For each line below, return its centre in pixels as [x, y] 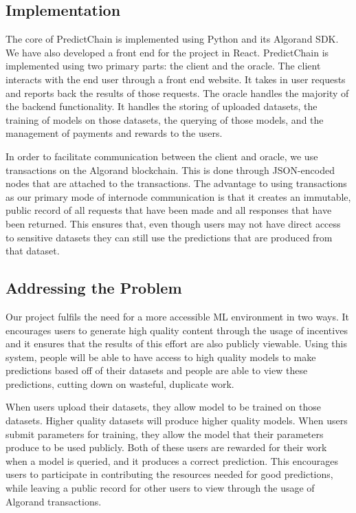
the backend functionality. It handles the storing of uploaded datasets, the [162, 106]
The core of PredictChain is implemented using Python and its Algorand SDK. [172, 39]
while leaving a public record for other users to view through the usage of [160, 488]
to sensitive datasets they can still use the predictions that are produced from [169, 237]
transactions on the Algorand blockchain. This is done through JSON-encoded [170, 170]
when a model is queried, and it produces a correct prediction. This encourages [172, 460]
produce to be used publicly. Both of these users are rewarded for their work [166, 447]
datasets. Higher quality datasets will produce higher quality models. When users [177, 421]
